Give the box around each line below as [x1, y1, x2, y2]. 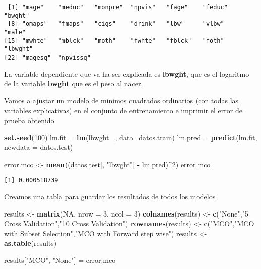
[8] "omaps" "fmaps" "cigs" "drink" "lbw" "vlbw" [8, 20, 224, 28]
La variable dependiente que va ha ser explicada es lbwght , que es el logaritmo [4, 68, 249, 79]
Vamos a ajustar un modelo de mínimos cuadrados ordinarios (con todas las [4, 95, 239, 105]
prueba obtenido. [4, 115, 56, 125]
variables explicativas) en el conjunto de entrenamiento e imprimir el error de [4, 105, 242, 116]
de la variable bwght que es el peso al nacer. [4, 78, 143, 89]
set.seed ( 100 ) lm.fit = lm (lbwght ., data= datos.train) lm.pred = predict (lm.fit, [4, 132, 257, 142]
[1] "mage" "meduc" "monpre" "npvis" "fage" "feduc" [8, 4, 228, 11]
